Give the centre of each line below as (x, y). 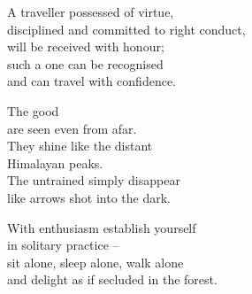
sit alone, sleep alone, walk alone (95, 262)
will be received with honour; (86, 46)
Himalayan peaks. (55, 162)
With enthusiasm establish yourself (102, 227)
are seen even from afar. (72, 128)
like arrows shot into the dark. (89, 197)
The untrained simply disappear (94, 180)
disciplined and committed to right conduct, (126, 29)
